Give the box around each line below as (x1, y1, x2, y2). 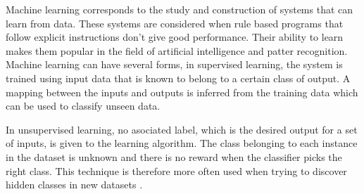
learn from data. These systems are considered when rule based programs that (6, 15, 344, 30)
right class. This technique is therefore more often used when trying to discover (6, 163, 347, 178)
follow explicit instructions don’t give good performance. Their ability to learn (6, 30, 344, 44)
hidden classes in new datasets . (6, 177, 143, 192)
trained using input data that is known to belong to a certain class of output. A (6, 70, 351, 85)
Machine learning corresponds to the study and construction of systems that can (6, 2, 353, 16)
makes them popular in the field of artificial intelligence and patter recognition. (6, 43, 348, 58)
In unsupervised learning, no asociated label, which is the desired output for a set (6, 122, 358, 136)
